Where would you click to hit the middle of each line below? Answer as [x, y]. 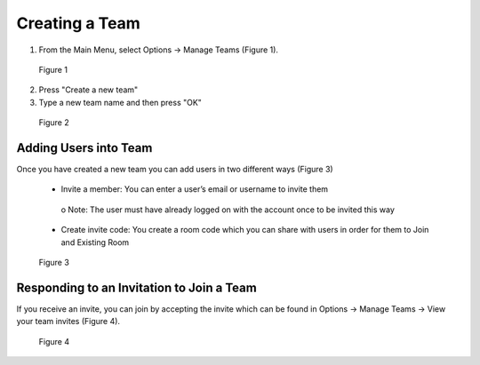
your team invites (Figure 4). [68, 321]
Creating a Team [79, 23]
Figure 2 [54, 123]
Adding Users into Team [84, 148]
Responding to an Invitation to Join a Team [136, 287]
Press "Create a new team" [88, 90]
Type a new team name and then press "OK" [120, 102]
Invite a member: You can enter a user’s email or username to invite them [195, 189]
